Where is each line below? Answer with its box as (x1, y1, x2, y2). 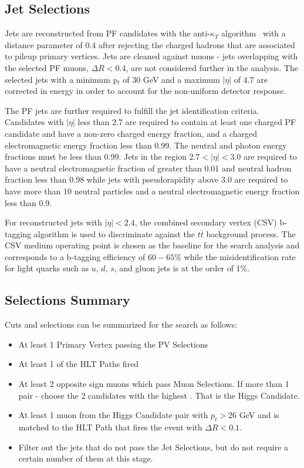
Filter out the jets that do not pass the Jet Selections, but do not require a (18, 440, 289, 453)
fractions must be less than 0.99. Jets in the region (5, 150, 187, 163)
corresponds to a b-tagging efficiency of (5, 250, 146, 262)
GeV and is (239, 409, 279, 421)
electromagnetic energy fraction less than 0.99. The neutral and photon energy (5, 139, 287, 151)
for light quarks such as (5, 262, 89, 274)
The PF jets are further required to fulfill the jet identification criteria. (5, 104, 259, 116)
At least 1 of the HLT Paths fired (18, 358, 139, 370)
